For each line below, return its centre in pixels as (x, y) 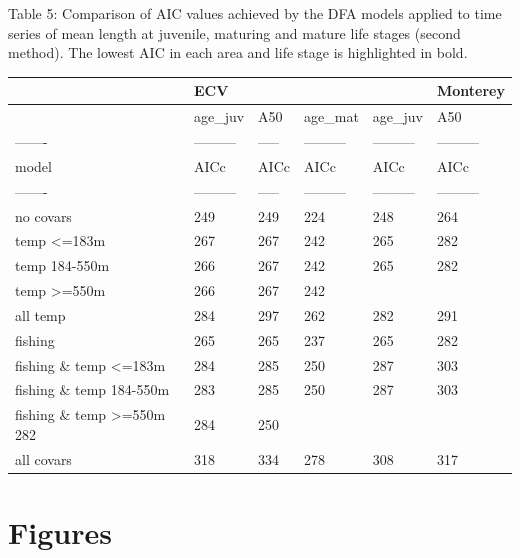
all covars (43, 458)
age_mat (331, 116)
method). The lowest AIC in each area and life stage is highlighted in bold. (238, 52)
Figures (60, 531)
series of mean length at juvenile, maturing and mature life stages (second (234, 32)
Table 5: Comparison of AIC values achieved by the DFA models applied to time (255, 13)
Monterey (471, 90)
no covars (43, 215)
